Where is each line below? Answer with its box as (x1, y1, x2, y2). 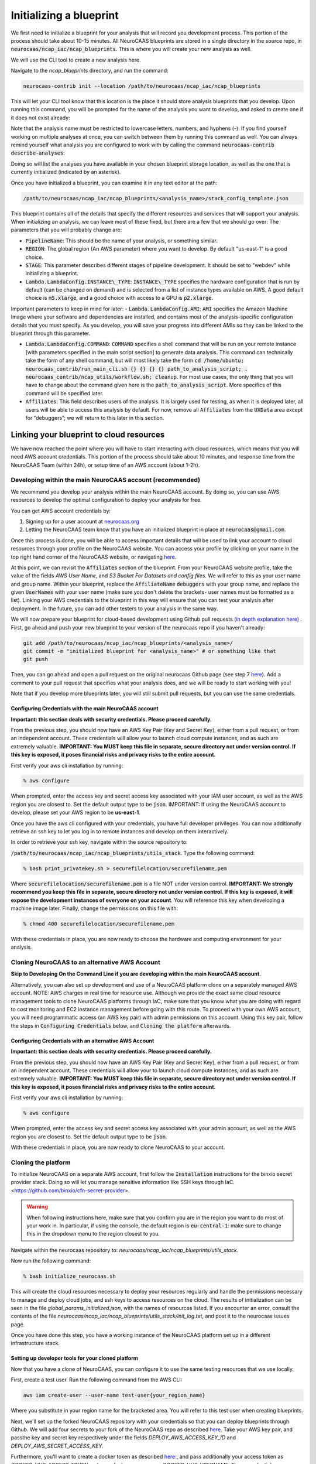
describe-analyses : (11, 149, 66, 156)
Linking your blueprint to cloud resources (11, 429, 165, 439)
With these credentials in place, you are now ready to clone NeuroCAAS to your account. (11, 1144, 225, 1151)
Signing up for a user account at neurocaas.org (25, 518, 140, 525)
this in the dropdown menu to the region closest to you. (26, 1230, 160, 1237)
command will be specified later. (25, 389, 104, 396)
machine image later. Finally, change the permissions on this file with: (11, 905, 178, 912)
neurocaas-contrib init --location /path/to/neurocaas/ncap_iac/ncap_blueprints (23, 83, 261, 90)
